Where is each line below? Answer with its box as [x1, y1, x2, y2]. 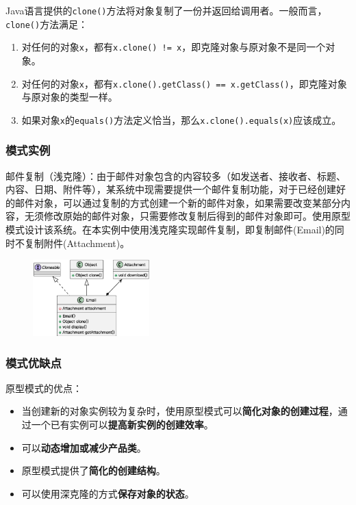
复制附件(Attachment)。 [24, 235, 130, 250]
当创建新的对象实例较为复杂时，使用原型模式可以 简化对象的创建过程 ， [21, 404, 338, 418]
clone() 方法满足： [5, 16, 88, 31]
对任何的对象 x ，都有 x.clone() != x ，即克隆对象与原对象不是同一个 [21, 40, 326, 54]
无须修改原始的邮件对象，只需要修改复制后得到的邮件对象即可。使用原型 [24, 209, 351, 223]
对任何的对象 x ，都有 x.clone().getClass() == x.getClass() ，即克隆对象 [21, 76, 347, 90]
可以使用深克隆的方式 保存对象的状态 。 [21, 486, 194, 500]
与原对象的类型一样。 [21, 90, 118, 104]
